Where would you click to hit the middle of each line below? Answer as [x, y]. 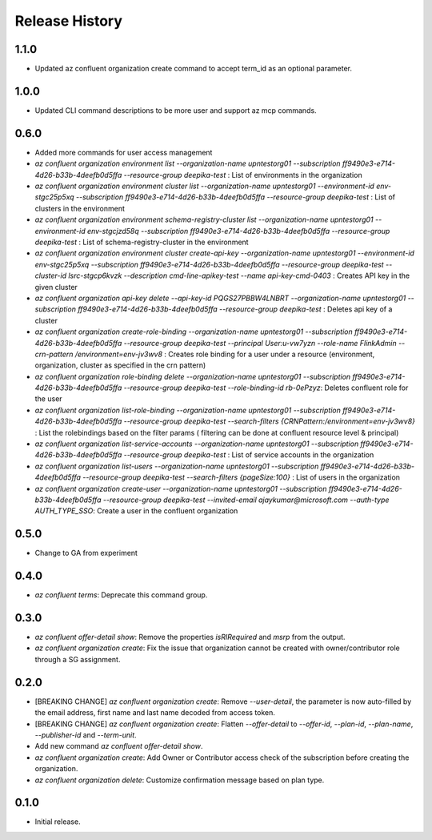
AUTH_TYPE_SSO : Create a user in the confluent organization [136, 511]
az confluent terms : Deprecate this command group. [121, 595]
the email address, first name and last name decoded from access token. [155, 713]
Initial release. [58, 822]
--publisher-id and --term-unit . [86, 735]
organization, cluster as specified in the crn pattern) [120, 365]
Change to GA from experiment [86, 553]
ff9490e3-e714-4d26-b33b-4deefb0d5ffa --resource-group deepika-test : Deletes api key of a [235, 309]
